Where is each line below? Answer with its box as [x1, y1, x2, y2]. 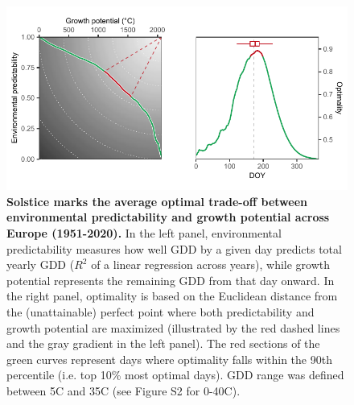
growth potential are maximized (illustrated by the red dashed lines [6, 319, 340, 336]
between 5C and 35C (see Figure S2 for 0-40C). [6, 382, 241, 399]
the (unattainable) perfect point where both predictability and [6, 304, 315, 320]
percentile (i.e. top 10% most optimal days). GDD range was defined [6, 366, 344, 383]
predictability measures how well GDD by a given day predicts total [6, 240, 342, 257]
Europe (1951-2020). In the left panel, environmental [6, 225, 282, 242]
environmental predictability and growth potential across [6, 209, 330, 225]
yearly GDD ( [6, 256, 75, 273]
